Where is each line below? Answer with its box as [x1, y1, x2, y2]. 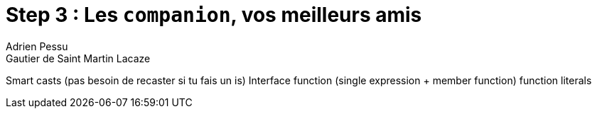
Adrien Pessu [6, 40, 68, 52]
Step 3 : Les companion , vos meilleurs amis [6, 3, 422, 27]
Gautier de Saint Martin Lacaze [6, 52, 151, 64]
